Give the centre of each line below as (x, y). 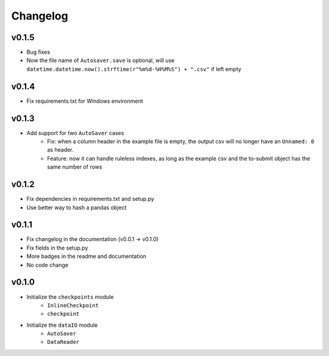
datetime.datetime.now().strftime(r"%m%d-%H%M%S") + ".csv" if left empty (134, 69)
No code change (48, 265)
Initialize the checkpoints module (70, 297)
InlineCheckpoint (73, 305)
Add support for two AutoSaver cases (75, 133)
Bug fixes (38, 52)
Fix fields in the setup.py (57, 248)
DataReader (63, 342)
